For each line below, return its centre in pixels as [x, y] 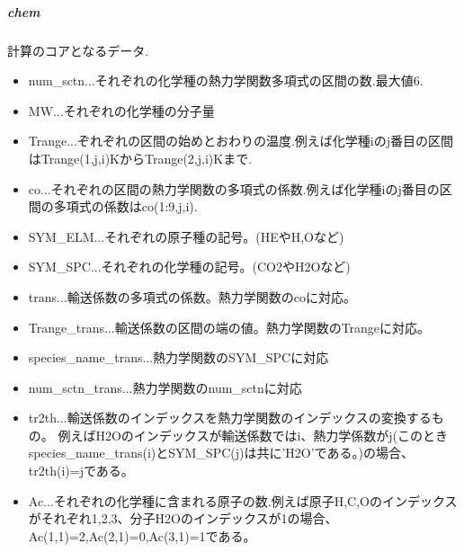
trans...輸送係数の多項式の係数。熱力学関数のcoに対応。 [192, 296]
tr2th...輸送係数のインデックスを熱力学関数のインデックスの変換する [230, 418]
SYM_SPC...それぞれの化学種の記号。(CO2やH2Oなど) [189, 267]
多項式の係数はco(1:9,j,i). [125, 206]
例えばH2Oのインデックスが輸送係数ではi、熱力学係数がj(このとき [253, 435]
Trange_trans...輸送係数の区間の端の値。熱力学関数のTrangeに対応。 [229, 327]
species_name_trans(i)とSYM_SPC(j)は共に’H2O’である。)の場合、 [221, 453]
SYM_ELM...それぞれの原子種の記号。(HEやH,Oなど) [186, 236]
